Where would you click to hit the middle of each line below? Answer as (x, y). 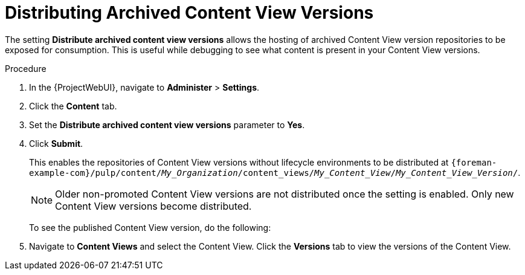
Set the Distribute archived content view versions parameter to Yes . (167, 125)
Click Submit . (56, 143)
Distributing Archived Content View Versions (189, 13)
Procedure (26, 68)
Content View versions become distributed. (153, 206)
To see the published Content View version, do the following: (150, 227)
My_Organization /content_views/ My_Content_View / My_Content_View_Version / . (341, 172)
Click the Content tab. (73, 106)
